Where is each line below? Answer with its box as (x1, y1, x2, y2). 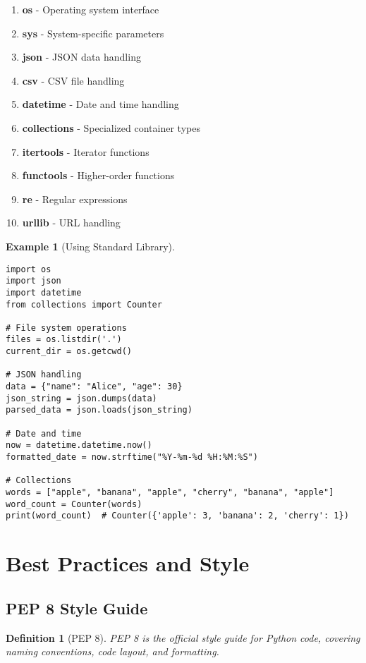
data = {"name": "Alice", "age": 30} (6, 382, 183, 392)
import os (6, 264, 51, 274)
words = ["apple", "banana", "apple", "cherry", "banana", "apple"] (6, 487, 334, 497)
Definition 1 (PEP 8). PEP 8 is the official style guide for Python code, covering (6, 630, 360, 645)
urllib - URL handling (22, 215, 121, 230)
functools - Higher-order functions (22, 168, 175, 183)
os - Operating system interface (22, 2, 159, 16)
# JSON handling (6, 370, 82, 380)
